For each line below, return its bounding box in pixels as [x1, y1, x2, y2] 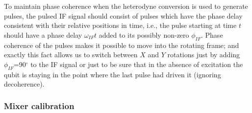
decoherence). [4, 79, 45, 89]
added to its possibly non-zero [99, 29, 189, 40]
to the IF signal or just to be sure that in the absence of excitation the [30, 59, 243, 69]
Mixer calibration [4, 99, 75, 112]
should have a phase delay [4, 29, 82, 40]
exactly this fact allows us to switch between [4, 49, 138, 60]
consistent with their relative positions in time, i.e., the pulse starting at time [4, 20, 237, 30]
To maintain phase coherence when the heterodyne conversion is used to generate [4, 1, 248, 11]
